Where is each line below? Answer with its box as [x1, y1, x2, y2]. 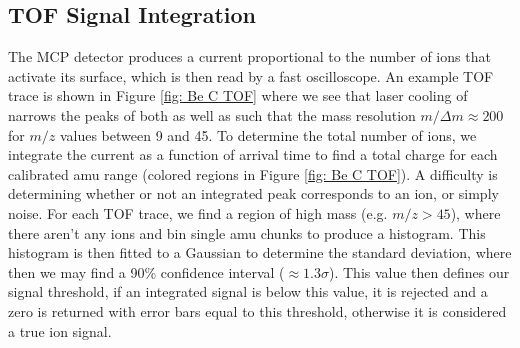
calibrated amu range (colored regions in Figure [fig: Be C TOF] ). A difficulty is [8, 163, 498, 184]
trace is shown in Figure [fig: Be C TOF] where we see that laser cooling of [8, 85, 468, 106]
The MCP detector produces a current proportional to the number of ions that [8, 46, 491, 67]
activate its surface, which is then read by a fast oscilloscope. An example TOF [8, 65, 494, 86]
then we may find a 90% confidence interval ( [8, 261, 285, 282]
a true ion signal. [8, 320, 112, 341]
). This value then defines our [329, 261, 510, 282]
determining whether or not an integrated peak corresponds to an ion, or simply [8, 183, 499, 204]
